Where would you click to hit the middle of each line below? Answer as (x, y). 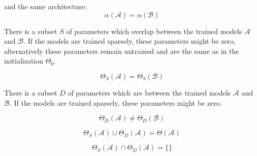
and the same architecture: (46, 6)
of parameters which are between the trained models (149, 92)
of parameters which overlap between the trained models (154, 31)
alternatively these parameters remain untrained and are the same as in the (122, 51)
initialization (24, 61)
